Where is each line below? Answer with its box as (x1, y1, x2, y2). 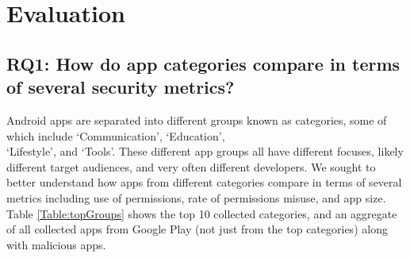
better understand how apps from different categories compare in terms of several (6, 174, 402, 191)
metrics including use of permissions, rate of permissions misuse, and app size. (6, 189, 386, 206)
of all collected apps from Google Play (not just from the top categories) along (6, 221, 388, 237)
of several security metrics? (6, 75, 235, 99)
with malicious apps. (6, 236, 106, 252)
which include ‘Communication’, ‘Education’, (6, 127, 225, 144)
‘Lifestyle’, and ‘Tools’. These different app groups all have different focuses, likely (6, 143, 404, 160)
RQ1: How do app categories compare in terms (6, 51, 400, 75)
